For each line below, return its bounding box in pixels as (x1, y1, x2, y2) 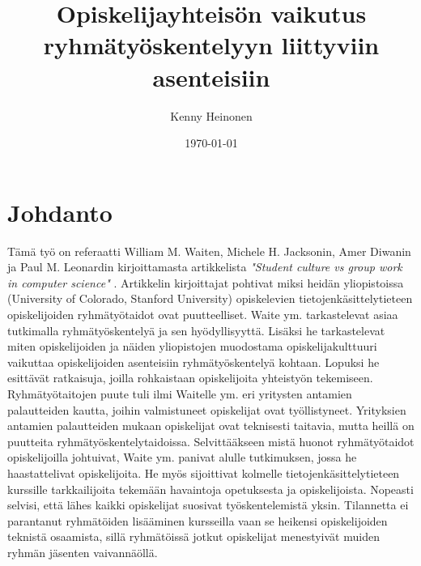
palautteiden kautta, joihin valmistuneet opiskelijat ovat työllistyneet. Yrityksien (7, 401, 406, 418)
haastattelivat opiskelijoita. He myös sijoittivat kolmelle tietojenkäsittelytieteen (7, 464, 400, 481)
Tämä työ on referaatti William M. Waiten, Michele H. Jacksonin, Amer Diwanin (7, 242, 411, 259)
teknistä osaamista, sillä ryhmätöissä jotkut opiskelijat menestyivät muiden (7, 528, 380, 545)
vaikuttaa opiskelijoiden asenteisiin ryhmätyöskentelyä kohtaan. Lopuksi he (7, 353, 380, 370)
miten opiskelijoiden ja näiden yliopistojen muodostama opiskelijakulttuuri (7, 338, 377, 355)
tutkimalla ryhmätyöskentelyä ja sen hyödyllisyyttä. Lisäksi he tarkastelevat (7, 321, 385, 338)
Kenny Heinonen (170, 107, 253, 124)
